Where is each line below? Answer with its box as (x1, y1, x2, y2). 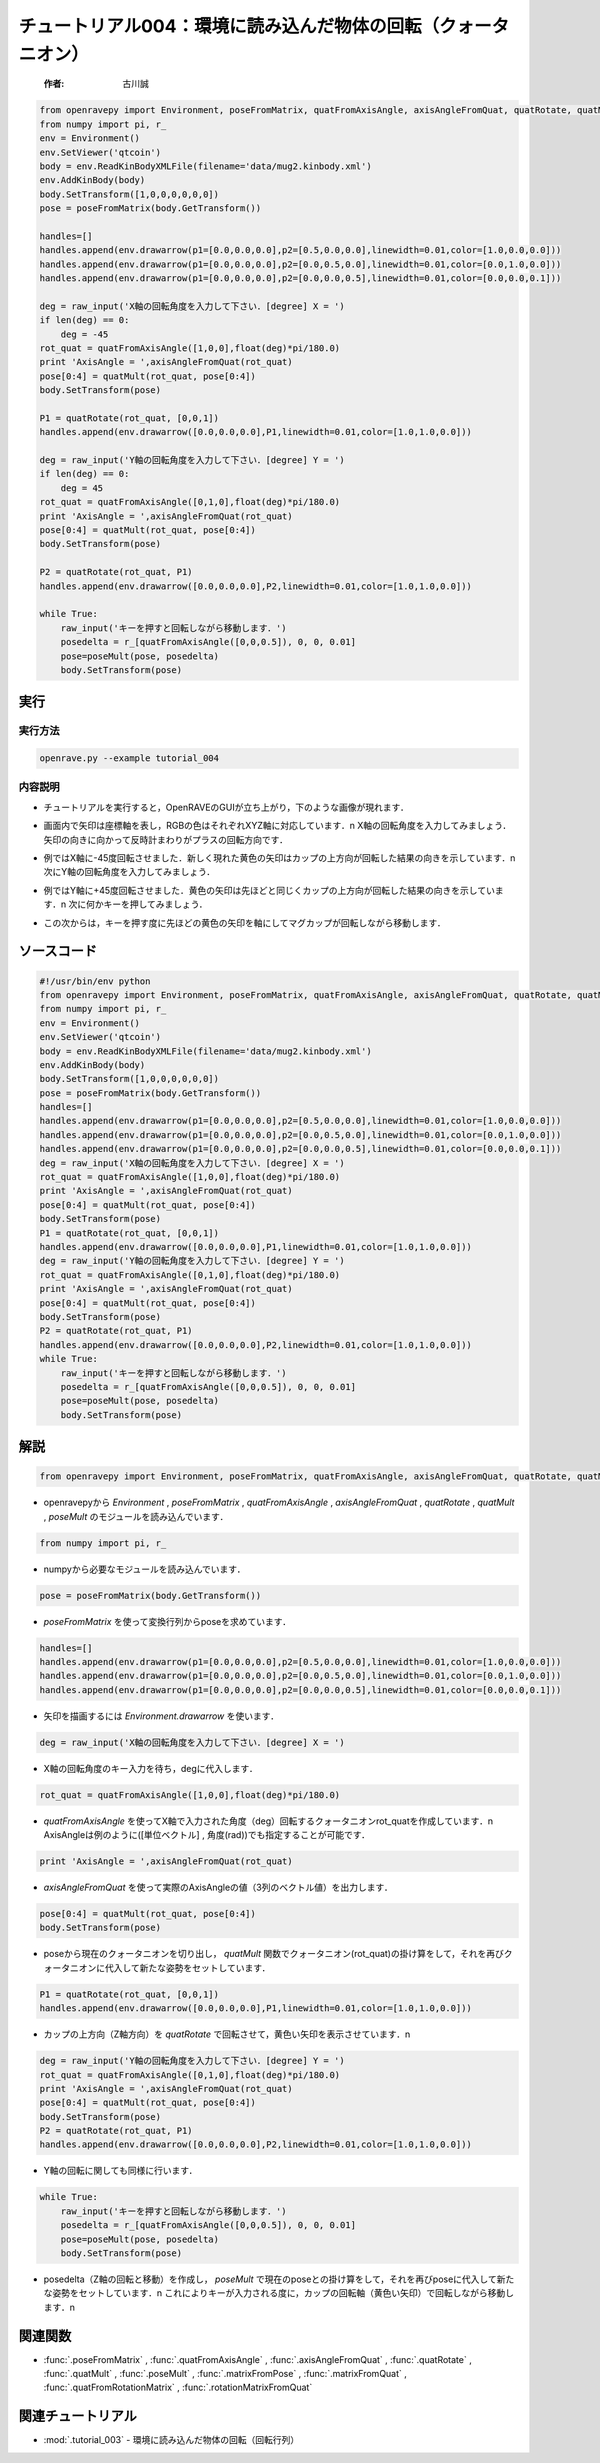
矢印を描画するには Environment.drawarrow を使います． (43, 1710, 280, 1722)
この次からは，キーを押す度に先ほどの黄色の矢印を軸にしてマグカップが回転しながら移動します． (43, 916, 447, 929)
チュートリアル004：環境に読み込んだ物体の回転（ (18, 15, 440, 37)
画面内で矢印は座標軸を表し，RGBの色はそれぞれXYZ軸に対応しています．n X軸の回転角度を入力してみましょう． (43, 820, 512, 832)
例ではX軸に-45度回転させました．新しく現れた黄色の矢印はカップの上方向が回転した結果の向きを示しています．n (43, 852, 516, 864)
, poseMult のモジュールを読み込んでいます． (43, 1510, 229, 1522)
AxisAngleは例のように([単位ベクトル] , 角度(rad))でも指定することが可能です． (43, 1829, 370, 1841)
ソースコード (18, 943, 97, 960)
